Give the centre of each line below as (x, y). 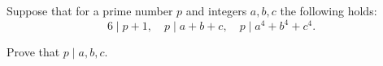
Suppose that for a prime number (90, 10)
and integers (216, 10)
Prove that (33, 52)
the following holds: (329, 10)
